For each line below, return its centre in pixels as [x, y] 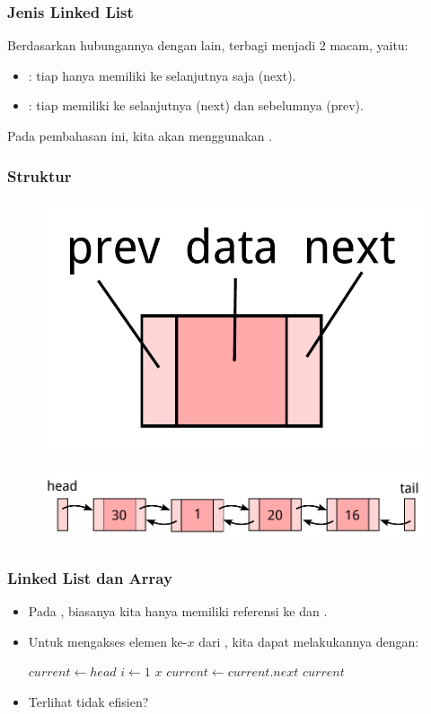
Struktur [40, 175]
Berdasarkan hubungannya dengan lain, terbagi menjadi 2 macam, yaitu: [208, 45]
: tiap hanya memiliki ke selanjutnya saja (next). [162, 75]
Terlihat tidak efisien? [88, 701]
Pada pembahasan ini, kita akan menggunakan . [140, 135]
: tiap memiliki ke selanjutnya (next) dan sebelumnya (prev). [196, 105]
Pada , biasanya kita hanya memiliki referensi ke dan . [178, 610]
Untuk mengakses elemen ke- [108, 641]
